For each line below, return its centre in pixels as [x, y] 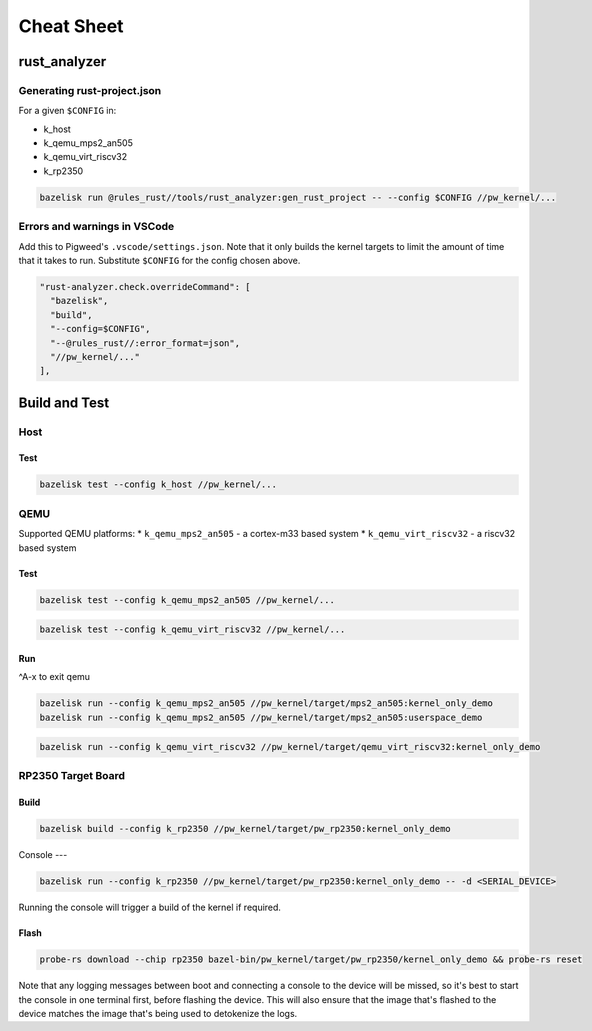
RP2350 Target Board [71, 776]
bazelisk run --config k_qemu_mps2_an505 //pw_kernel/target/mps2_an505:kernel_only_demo [266, 703]
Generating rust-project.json [90, 90]
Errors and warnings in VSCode [96, 227]
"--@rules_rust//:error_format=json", [145, 343]
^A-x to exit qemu [54, 677]
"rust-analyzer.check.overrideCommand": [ [145, 286]
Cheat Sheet [71, 26]
